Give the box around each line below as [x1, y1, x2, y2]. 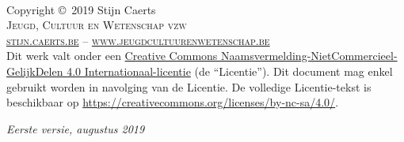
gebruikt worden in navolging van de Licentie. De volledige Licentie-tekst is [6, 78, 372, 95]
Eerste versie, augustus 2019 [6, 120, 145, 136]
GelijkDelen [6, 62, 63, 79]
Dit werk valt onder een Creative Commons [6, 47, 218, 64]
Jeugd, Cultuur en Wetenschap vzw [6, 17, 187, 33]
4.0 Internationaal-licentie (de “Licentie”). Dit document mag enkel [67, 62, 393, 79]
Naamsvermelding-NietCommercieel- [221, 47, 398, 64]
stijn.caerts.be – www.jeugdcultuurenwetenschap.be [6, 32, 270, 48]
